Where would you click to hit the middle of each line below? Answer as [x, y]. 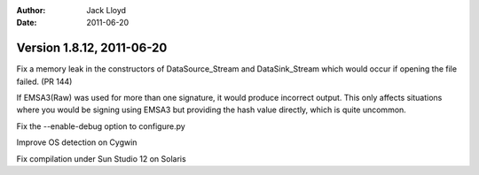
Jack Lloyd [106, 10]
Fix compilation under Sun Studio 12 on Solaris [101, 158]
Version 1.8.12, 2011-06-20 [92, 48]
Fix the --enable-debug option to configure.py [101, 126]
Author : [31, 10]
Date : [27, 23]
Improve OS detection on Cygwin [77, 142]
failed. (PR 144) [44, 81]
